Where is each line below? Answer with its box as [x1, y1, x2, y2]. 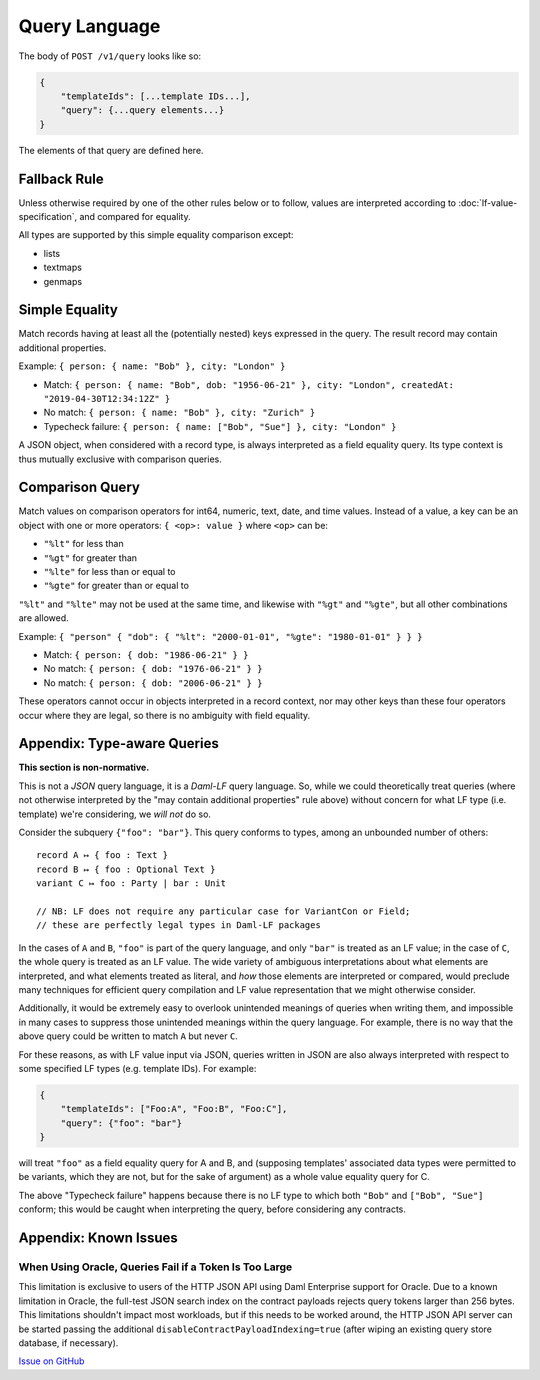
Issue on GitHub [18, 1355, 85, 1367]
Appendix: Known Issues [18, 1230, 179, 1247]
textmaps [43, 261, 82, 274]
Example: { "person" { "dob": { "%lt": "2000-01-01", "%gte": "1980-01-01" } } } [18, 630, 423, 642]
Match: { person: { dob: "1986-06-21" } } [43, 649, 249, 660]
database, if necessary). [18, 1336, 119, 1349]
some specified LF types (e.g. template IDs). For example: [18, 1062, 257, 1074]
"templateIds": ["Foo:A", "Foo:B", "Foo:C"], [60, 1103, 288, 1115]
